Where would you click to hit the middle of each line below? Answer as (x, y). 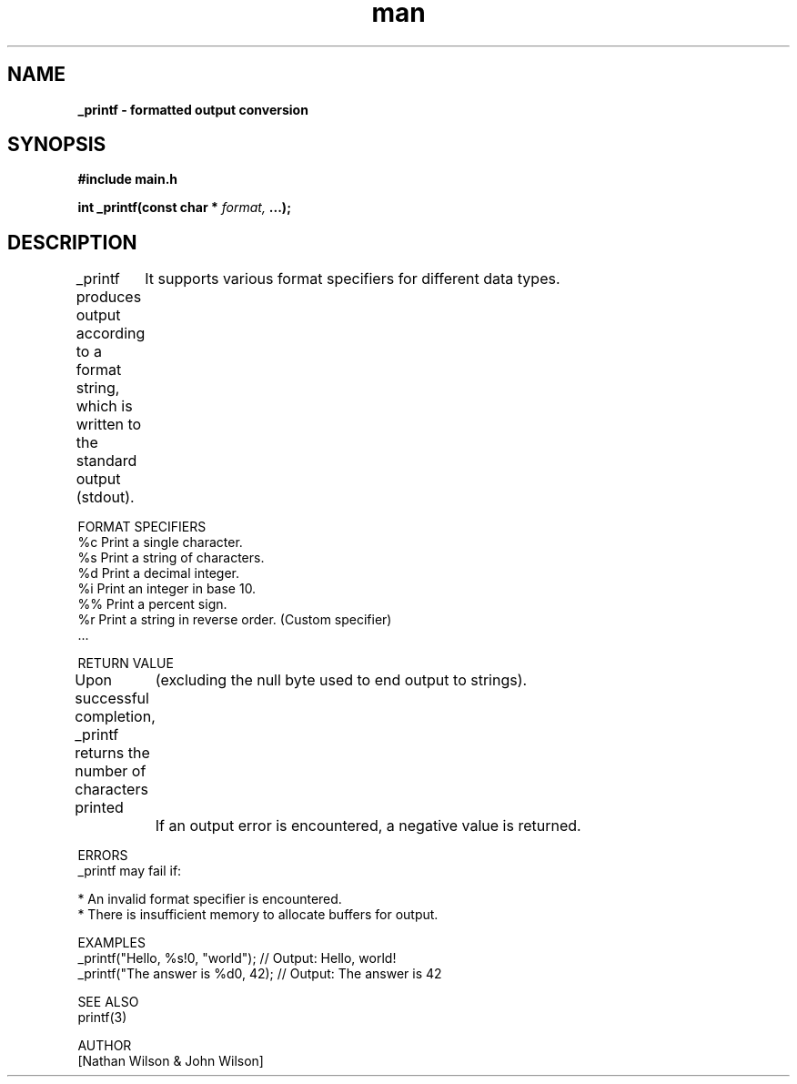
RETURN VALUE (126, 664)
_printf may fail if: (130, 871)
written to (109, 425)
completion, (115, 717)
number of (111, 771)
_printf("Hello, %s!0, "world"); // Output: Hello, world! (237, 958)
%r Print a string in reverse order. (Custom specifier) (235, 620)
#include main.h (128, 179)
